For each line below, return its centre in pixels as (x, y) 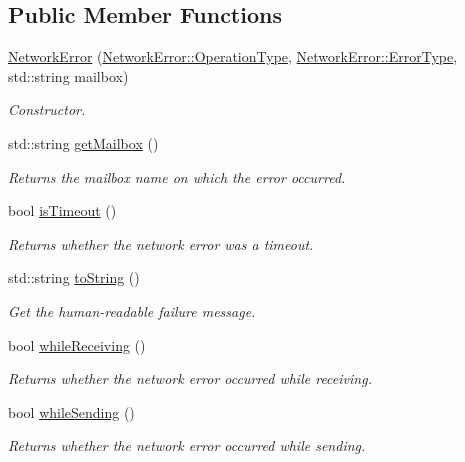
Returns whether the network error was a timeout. (161, 243)
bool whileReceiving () (77, 344)
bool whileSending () (71, 411)
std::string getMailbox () (83, 142)
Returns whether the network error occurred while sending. (187, 445)
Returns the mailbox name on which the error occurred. (177, 176)
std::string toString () (74, 277)
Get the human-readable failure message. (132, 310)
